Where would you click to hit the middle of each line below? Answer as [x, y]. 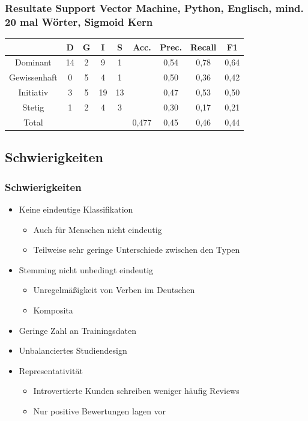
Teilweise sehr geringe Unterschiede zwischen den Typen [137, 250]
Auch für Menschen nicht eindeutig [98, 229]
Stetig [33, 107]
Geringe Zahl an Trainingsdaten [77, 330]
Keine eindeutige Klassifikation [76, 209]
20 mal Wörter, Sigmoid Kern [79, 21]
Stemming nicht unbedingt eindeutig [86, 269]
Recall [203, 47]
